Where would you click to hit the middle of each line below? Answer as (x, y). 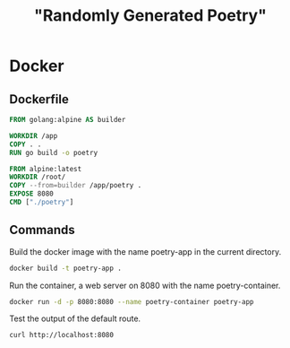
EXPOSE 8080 (31, 194)
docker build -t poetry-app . (66, 268)
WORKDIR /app (34, 135)
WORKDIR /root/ (38, 177)
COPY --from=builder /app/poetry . (76, 186)
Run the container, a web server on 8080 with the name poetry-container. (145, 285)
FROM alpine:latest (46, 169)
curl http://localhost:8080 (62, 335)
